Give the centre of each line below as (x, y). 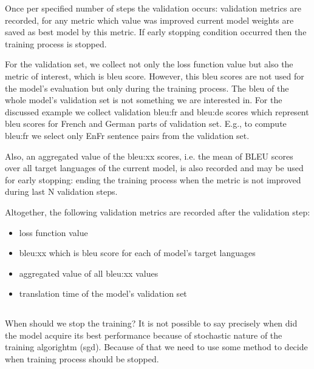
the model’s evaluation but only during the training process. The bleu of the (147, 88)
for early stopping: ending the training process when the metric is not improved (153, 179)
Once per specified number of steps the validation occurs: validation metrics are (153, 8)
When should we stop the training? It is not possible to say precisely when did (151, 323)
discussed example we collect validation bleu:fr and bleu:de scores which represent (157, 111)
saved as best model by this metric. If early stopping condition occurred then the (156, 32)
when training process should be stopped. (82, 359)
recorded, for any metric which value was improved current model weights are (149, 20)
